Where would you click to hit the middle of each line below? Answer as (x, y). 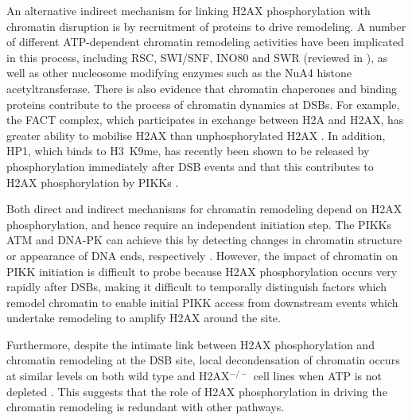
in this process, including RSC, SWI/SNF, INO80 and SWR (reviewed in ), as (197, 57)
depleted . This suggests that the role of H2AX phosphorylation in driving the (197, 391)
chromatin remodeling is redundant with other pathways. (146, 407)
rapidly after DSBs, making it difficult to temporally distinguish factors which (197, 287)
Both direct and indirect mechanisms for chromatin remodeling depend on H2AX (204, 209)
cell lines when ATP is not (317, 376)
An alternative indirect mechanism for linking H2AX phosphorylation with (189, 10)
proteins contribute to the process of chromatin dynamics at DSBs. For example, (203, 104)
